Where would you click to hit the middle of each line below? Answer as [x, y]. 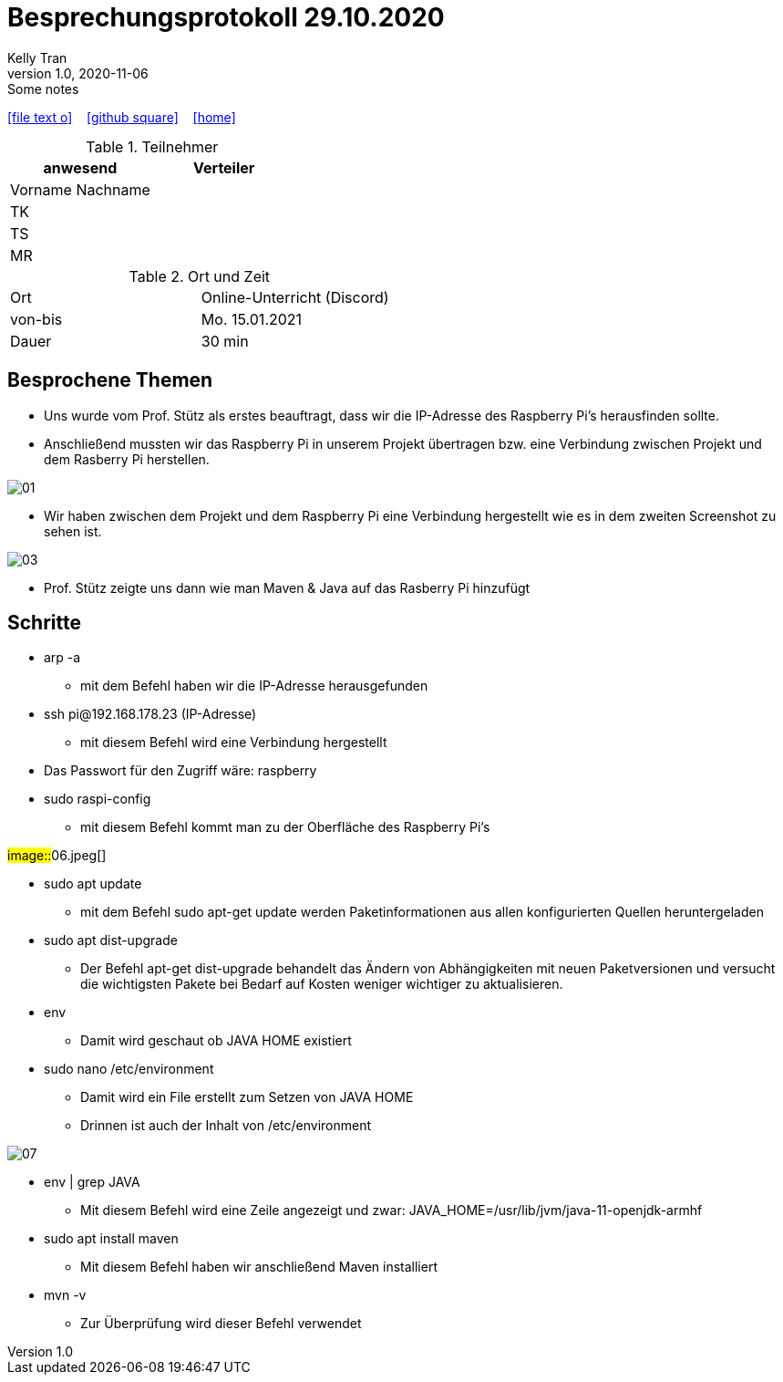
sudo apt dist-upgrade [111, 940]
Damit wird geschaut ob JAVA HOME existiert [216, 1041]
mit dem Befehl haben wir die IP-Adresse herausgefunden [254, 686]
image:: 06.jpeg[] [57, 856]
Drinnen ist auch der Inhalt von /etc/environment [226, 1126]
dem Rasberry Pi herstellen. [127, 459]
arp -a [62, 658]
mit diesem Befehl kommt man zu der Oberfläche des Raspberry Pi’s [285, 827]
